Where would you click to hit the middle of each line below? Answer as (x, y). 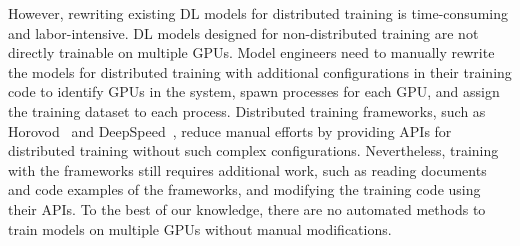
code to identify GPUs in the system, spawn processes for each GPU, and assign (254, 91)
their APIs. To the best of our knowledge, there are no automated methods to (247, 208)
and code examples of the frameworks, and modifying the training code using (244, 189)
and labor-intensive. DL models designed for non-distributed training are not (243, 32)
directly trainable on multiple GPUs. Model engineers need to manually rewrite (251, 52)
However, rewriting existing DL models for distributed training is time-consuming (258, 13)
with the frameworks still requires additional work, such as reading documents (247, 169)
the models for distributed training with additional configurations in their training (260, 71)
